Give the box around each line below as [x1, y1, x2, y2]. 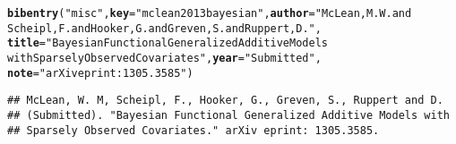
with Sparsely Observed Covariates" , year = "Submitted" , [7, 51, 322, 64]
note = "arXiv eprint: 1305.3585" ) [7, 66, 194, 80]
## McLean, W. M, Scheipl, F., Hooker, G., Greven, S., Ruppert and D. [7, 94, 443, 107]
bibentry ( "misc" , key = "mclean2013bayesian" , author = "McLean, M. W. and [7, 7, 412, 20]
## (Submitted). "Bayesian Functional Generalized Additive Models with [7, 108, 450, 122]
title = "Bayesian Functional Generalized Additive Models [7, 37, 328, 50]
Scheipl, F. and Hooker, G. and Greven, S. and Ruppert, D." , [7, 21, 322, 35]
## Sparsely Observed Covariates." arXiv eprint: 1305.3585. [7, 123, 380, 137]
